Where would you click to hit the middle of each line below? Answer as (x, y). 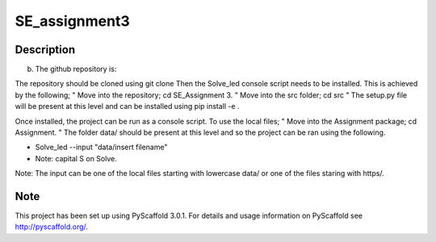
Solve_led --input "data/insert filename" (101, 147)
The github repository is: (76, 69)
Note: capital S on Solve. (76, 158)
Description (45, 50)
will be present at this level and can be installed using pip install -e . (127, 106)
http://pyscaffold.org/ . (52, 227)
